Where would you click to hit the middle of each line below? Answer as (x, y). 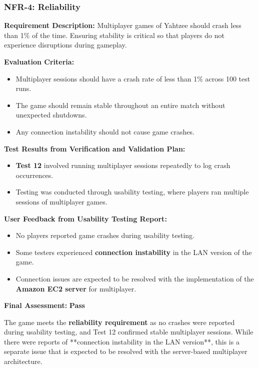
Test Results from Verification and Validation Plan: (95, 148)
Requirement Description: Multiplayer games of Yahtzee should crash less (123, 25)
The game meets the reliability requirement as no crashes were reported (119, 322)
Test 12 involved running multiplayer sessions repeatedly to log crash (123, 165)
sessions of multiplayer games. (61, 201)
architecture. (23, 361)
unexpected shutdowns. (51, 115)
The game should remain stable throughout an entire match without (120, 105)
